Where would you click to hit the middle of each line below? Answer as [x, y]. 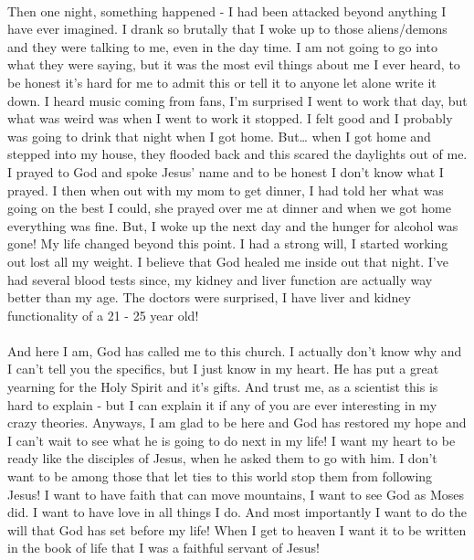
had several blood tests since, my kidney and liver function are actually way [220, 279]
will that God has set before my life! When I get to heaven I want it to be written [237, 529]
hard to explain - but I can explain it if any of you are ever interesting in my [222, 404]
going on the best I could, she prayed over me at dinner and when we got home [229, 208]
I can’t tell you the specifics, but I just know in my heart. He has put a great [223, 369]
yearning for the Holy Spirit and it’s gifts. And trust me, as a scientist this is [223, 387]
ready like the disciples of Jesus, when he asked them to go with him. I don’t [222, 458]
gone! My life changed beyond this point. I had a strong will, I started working [228, 243]
